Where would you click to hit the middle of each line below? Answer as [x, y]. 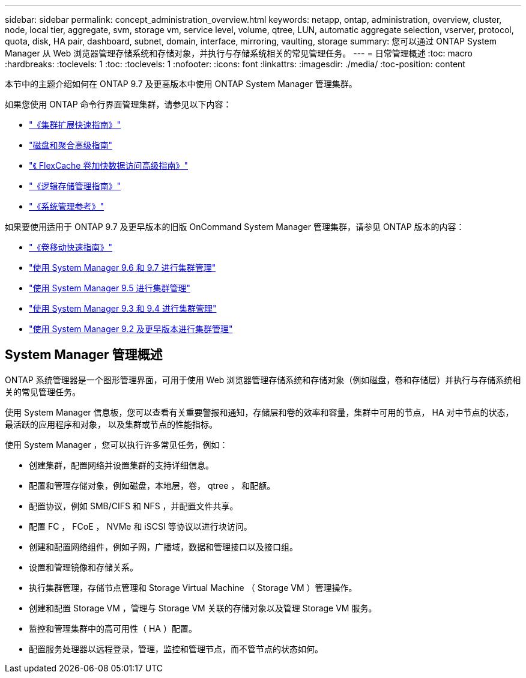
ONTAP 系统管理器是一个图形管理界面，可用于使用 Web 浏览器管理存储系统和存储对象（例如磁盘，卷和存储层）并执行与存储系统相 [263, 380]
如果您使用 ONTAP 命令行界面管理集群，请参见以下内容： [118, 104]
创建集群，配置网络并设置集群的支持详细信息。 [121, 465]
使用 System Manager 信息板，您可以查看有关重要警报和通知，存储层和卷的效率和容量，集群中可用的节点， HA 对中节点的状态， [259, 412]
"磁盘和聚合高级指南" [71, 145]
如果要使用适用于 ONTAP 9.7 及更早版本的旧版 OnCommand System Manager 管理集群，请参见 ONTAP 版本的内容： [235, 227]
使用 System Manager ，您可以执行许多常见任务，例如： [116, 444]
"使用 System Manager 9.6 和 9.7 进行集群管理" [122, 268]
